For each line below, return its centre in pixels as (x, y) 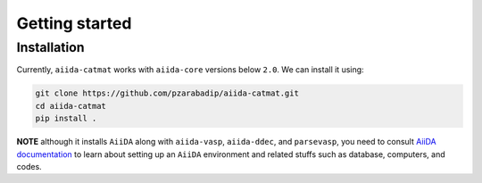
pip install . (66, 119)
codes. (29, 166)
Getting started (74, 23)
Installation (50, 47)
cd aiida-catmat (71, 106)
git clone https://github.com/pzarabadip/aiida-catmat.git (167, 93)
